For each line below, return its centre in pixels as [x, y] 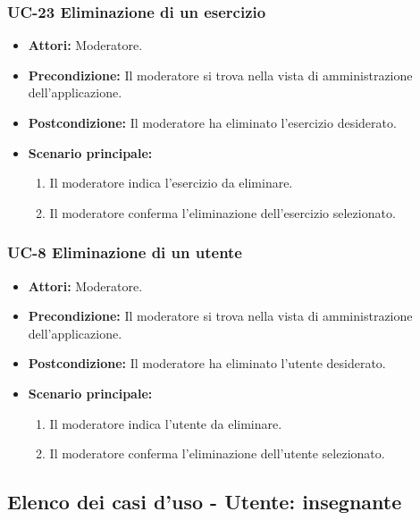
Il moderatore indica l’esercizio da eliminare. [171, 183]
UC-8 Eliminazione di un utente [125, 252]
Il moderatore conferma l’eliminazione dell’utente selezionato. [217, 453]
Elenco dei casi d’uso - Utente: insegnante [205, 502]
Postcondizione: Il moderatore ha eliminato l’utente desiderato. [207, 363]
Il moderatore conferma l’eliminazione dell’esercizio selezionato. [223, 212]
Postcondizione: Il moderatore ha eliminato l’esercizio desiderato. [212, 122]
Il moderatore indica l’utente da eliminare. [166, 423]
